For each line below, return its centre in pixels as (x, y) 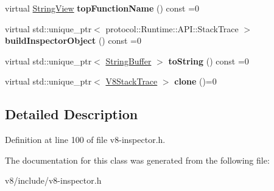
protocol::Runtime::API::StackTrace (172, 28)
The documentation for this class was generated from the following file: (137, 160)
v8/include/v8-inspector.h (53, 180)
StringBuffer (128, 61)
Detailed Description (72, 114)
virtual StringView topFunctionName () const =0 (102, 8)
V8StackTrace (132, 81)
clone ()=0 (195, 81)
